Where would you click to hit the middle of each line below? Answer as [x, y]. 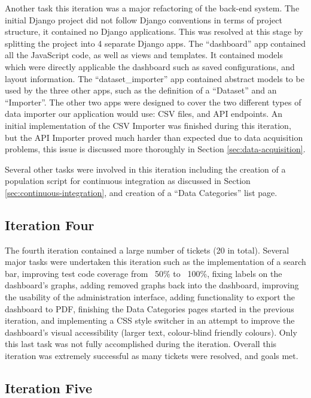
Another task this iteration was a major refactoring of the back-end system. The [152, 8]
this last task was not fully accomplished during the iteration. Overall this [141, 344]
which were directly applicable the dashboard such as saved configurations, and [150, 66]
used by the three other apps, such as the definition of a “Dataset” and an [141, 90]
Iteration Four [50, 224]
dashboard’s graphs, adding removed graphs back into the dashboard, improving [152, 285]
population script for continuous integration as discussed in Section [128, 181]
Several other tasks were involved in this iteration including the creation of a [145, 169]
